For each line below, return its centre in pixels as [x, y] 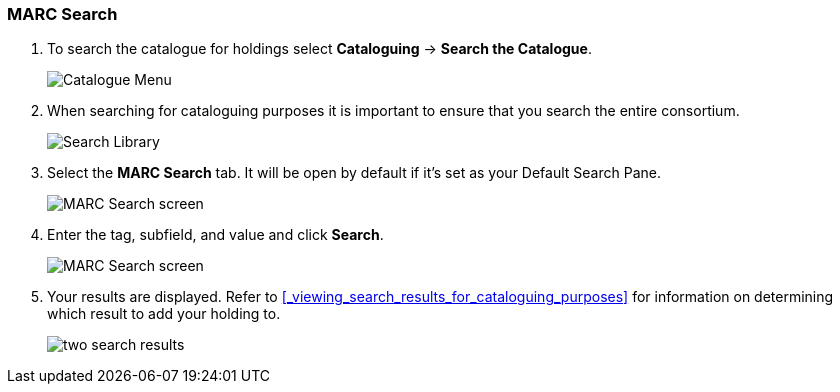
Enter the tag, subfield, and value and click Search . [215, 235]
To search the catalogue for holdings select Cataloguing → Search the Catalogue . [319, 49]
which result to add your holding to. [164, 314]
